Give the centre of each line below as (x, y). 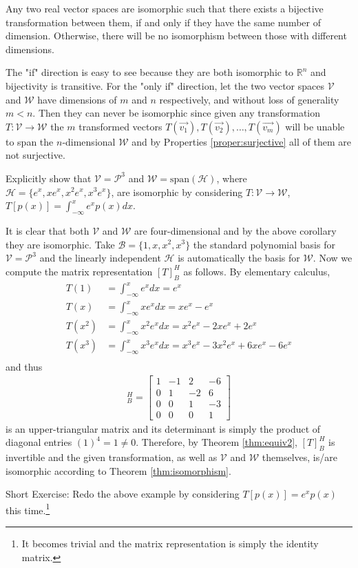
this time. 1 (28, 509)
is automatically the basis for (239, 258)
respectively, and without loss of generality (249, 99)
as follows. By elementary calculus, (257, 271)
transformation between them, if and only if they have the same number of (163, 22)
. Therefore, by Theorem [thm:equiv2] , (217, 442)
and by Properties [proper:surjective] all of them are (241, 141)
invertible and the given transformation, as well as (112, 457)
